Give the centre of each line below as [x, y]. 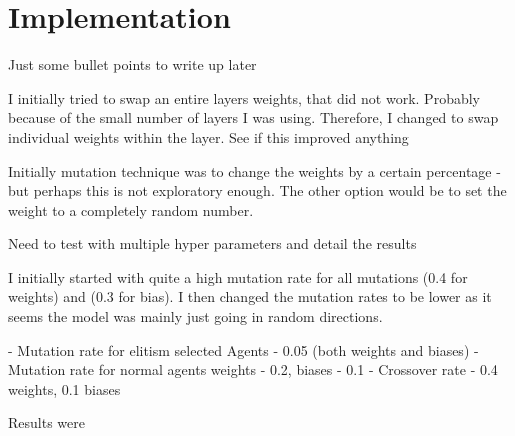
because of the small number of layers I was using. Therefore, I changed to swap [253, 117]
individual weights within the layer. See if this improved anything [208, 136]
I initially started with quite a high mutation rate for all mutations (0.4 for [238, 276]
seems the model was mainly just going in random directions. [195, 316]
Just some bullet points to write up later [132, 64]
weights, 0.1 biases [64, 388]
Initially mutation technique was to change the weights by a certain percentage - [254, 170]
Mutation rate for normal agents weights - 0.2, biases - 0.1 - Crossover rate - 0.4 [253, 369]
